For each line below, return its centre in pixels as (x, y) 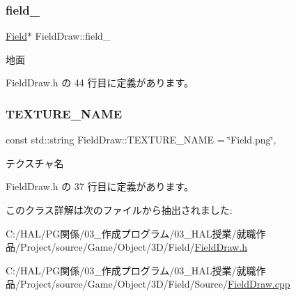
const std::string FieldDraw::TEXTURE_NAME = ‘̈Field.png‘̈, (141, 140)
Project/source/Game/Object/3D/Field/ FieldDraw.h (134, 247)
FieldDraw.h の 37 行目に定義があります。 (100, 186)
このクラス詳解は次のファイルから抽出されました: (119, 210)
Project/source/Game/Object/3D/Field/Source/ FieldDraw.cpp (155, 284)
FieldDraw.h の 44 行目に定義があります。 (100, 83)
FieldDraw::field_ (73, 36)
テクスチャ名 (35, 163)
